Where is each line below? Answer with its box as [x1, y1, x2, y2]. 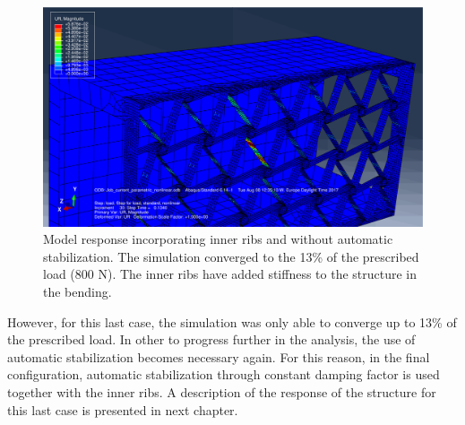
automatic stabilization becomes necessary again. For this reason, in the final [7, 347, 430, 366]
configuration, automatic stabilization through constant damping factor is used [7, 365, 440, 384]
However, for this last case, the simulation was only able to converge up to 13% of [7, 312, 457, 331]
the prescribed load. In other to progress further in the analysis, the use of [7, 330, 416, 349]
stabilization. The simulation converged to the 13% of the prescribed [43, 247, 419, 265]
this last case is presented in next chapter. [7, 400, 238, 419]
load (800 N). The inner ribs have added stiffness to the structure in [43, 265, 418, 283]
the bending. [43, 282, 112, 301]
